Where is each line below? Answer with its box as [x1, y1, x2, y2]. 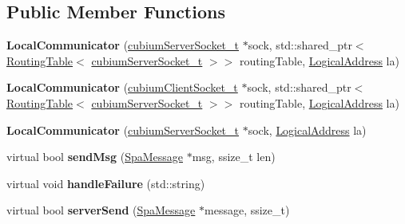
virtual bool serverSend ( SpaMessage [6, 202, 196, 218]
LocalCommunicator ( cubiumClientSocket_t [6, 79, 238, 96]
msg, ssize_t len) [192, 148, 276, 165]
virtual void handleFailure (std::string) [6, 175, 205, 191]
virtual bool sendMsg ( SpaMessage [6, 148, 183, 165]
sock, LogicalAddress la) [248, 121, 367, 138]
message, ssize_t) [204, 202, 290, 218]
